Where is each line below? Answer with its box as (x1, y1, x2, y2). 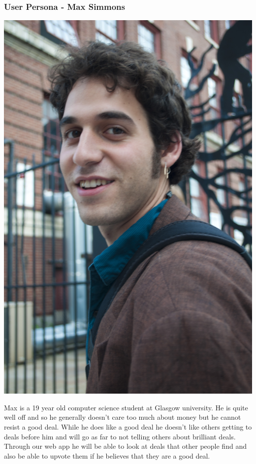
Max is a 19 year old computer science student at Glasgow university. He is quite (4, 402, 248, 412)
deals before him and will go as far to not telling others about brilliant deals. (4, 431, 236, 441)
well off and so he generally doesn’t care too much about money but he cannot (4, 412, 241, 422)
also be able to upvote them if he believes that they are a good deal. (4, 450, 210, 461)
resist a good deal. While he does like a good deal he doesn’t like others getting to (4, 421, 252, 432)
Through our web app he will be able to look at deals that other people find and (4, 441, 247, 451)
